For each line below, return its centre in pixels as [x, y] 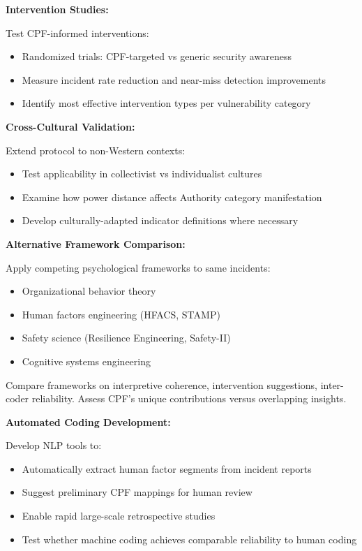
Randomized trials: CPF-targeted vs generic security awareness [157, 56]
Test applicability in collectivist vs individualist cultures [142, 174]
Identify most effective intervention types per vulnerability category [166, 103]
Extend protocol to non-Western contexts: [96, 150]
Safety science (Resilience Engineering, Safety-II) [126, 338]
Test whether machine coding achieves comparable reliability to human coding [189, 539]
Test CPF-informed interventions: [77, 32]
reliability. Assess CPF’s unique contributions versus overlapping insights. [189, 398]
